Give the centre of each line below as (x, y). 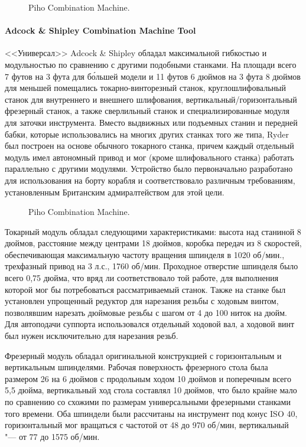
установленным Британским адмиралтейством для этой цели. (115, 192)
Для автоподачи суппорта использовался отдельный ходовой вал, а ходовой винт (150, 324)
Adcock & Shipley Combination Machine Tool (100, 30)
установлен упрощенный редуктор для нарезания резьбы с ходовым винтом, (142, 301)
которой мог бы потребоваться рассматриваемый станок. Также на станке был (145, 289)
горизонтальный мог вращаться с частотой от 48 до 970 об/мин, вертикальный (147, 425)
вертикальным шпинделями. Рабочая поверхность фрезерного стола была (136, 367)
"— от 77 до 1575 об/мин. (52, 436)
